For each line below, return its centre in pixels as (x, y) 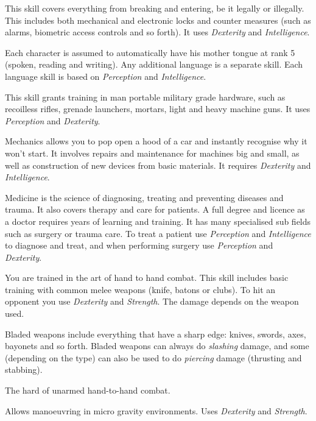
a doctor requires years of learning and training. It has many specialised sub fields (158, 221)
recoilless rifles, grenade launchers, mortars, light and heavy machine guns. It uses (158, 109)
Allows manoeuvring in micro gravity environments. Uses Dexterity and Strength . (156, 410)
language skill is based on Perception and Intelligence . (106, 76)
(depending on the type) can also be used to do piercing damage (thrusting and (153, 357)
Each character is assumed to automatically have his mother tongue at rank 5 (150, 52)
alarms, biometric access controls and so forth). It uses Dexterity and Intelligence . (157, 32)
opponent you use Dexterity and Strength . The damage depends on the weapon (152, 301)
